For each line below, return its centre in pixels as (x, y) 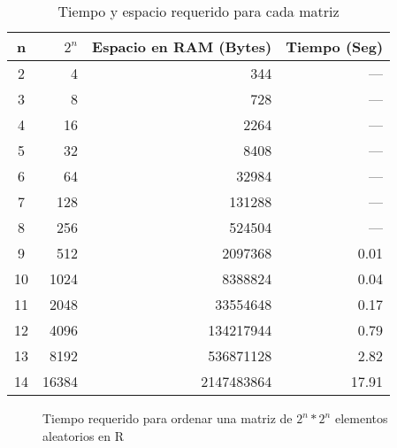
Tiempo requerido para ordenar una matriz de (168, 418)
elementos (361, 418)
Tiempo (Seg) (335, 46)
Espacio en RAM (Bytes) (182, 46)
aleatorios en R (84, 435)
